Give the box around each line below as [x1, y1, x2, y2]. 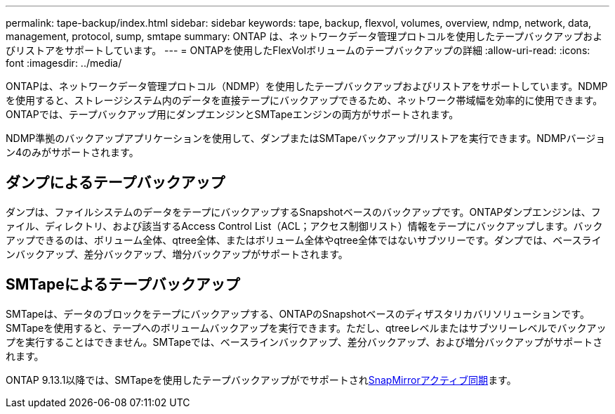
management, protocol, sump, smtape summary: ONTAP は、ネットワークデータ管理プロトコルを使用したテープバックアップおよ [6, 30, 603, 42]
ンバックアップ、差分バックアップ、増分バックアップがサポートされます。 [6, 247, 348, 260]
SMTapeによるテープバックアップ [6, 276, 240, 294]
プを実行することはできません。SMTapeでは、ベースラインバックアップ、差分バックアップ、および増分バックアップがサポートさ [6, 335, 603, 348]
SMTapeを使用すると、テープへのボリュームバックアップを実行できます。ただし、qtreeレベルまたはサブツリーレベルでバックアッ [6, 321, 607, 334]
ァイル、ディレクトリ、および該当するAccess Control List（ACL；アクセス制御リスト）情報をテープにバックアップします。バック [6, 219, 603, 232]
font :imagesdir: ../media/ [6, 57, 122, 69]
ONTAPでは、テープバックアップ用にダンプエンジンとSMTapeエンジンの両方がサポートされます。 [6, 108, 459, 120]
